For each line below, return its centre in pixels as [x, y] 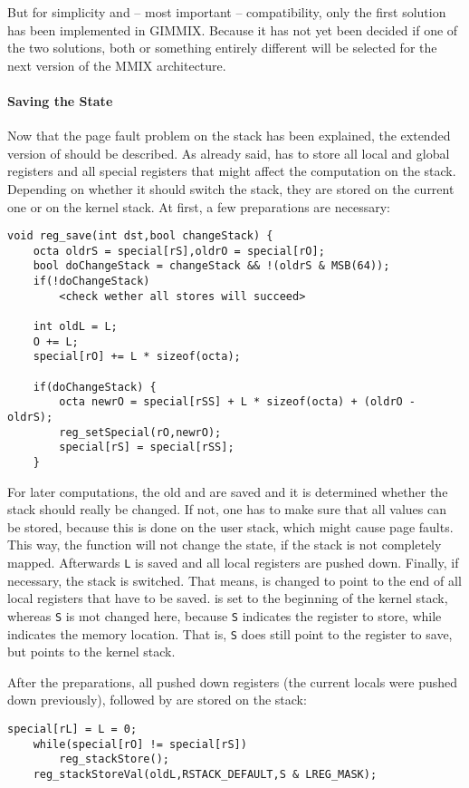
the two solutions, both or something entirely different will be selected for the [222, 48]
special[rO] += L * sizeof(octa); [137, 357]
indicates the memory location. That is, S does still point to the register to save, [230, 633]
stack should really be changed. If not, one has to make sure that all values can [227, 509]
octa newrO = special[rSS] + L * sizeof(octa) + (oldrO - [238, 402]
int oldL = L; [75, 327]
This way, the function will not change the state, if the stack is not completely [225, 545]
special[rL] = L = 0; [72, 729]
